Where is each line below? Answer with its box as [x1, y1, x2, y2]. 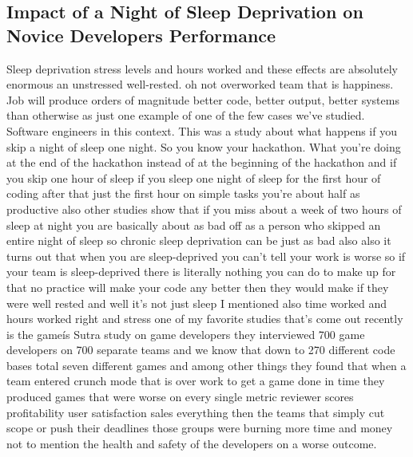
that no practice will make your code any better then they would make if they [6, 278, 389, 295]
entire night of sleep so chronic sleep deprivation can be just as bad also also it [6, 232, 391, 249]
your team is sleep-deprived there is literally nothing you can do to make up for [6, 263, 396, 280]
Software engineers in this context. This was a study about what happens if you [6, 122, 397, 139]
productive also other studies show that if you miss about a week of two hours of [6, 200, 402, 217]
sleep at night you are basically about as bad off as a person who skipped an [6, 216, 381, 233]
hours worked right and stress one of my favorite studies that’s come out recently [6, 310, 403, 327]
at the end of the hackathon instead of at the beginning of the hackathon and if [6, 154, 397, 171]
